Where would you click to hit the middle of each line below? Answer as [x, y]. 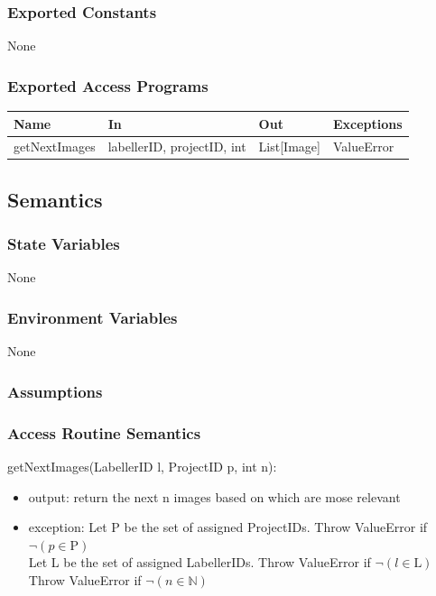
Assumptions [55, 391]
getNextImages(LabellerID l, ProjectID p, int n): [142, 466]
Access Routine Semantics [104, 432]
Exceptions [367, 123]
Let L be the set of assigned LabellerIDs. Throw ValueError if [199, 562]
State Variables [64, 244]
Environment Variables [93, 317]
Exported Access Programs [108, 85]
